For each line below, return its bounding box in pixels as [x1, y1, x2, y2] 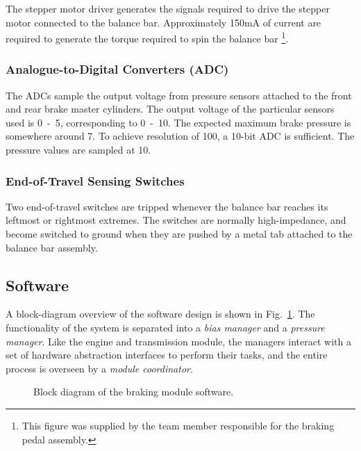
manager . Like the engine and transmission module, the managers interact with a [6, 334, 351, 348]
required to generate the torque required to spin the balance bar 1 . [6, 29, 289, 45]
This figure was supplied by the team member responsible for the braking [22, 418, 335, 432]
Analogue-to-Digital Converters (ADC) [6, 60, 229, 78]
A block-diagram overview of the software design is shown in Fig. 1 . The [6, 306, 315, 321]
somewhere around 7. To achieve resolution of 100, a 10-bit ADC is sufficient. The [6, 129, 355, 143]
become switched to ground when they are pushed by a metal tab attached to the [6, 227, 353, 241]
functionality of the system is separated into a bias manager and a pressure [6, 320, 325, 335]
